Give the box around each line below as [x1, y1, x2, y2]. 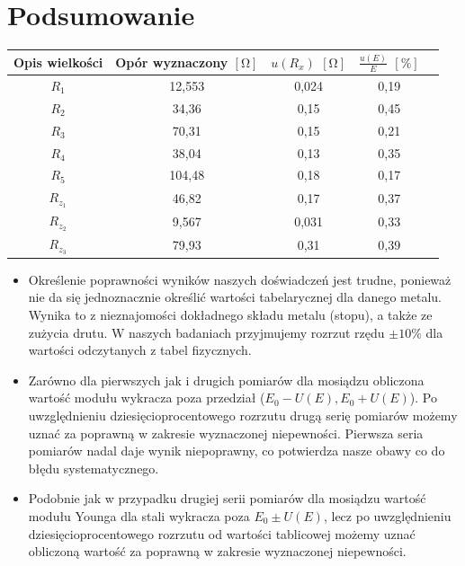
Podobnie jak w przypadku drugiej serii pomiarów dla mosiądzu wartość [28, 489, 426, 508]
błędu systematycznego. [28, 458, 159, 477]
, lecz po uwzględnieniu [323, 506, 452, 525]
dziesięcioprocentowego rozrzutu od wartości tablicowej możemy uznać [28, 524, 416, 543]
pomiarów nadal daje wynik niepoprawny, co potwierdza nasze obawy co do [28, 441, 445, 460]
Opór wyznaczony [115, 52, 228, 71]
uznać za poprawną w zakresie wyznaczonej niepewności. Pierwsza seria [28, 423, 424, 442]
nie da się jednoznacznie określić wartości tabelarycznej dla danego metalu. [28, 287, 443, 306]
